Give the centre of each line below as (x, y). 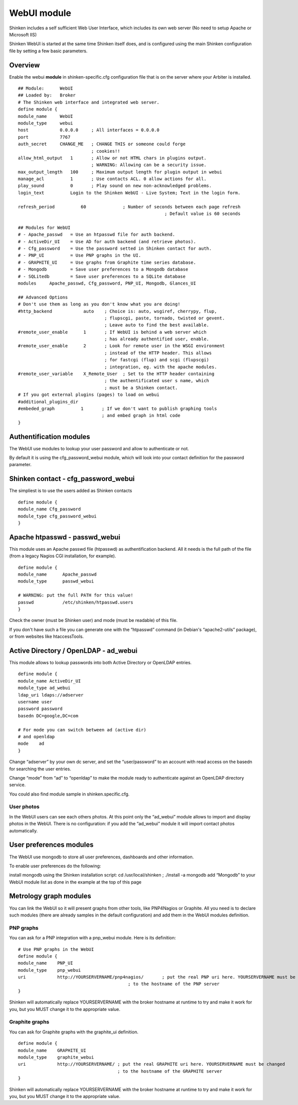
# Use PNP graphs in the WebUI (56, 949)
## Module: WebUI (46, 89)
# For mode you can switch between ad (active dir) (82, 730)
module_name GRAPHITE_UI (52, 1050)
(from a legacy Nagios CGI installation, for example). (63, 556)
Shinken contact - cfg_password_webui (72, 479)
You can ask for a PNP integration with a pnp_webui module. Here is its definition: (93, 938)
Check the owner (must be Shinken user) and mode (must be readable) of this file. (93, 620)
